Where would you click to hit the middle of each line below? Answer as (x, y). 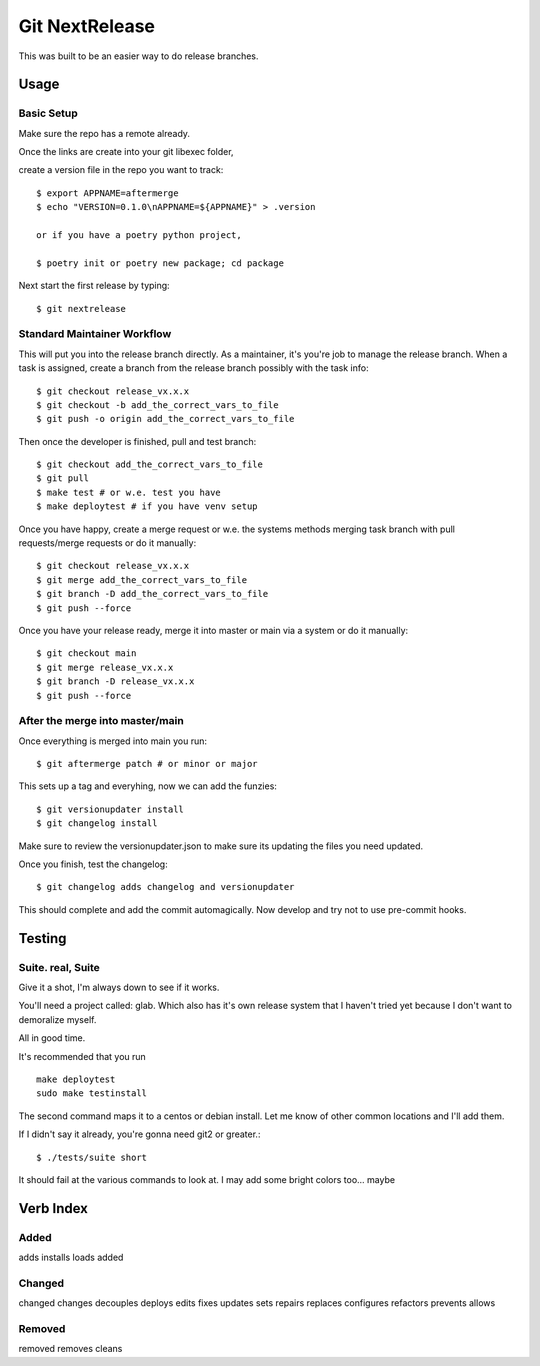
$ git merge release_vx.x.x (105, 667)
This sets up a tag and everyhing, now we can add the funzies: (147, 786)
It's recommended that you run (82, 1056)
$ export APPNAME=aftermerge (107, 193)
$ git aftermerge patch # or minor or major (147, 764)
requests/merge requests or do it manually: (107, 543)
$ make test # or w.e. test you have (129, 492)
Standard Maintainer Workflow (95, 334)
